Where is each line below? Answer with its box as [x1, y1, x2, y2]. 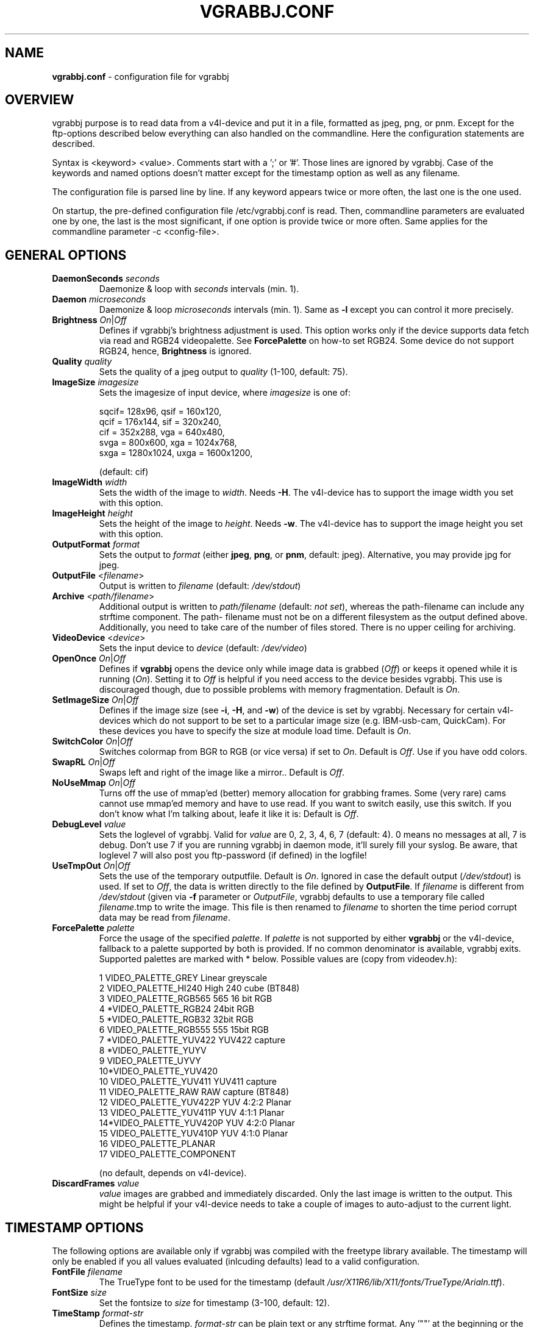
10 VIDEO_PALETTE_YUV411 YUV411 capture [99, 1076, 277, 1087]
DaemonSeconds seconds [52, 273, 160, 284]
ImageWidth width [52, 477, 127, 488]
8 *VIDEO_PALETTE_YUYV [99, 1045, 207, 1056]
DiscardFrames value [52, 1178, 140, 1189]
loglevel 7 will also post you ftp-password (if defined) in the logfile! [99, 850, 367, 861]
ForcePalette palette [52, 923, 135, 934]
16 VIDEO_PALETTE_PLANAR [99, 1138, 216, 1149]
